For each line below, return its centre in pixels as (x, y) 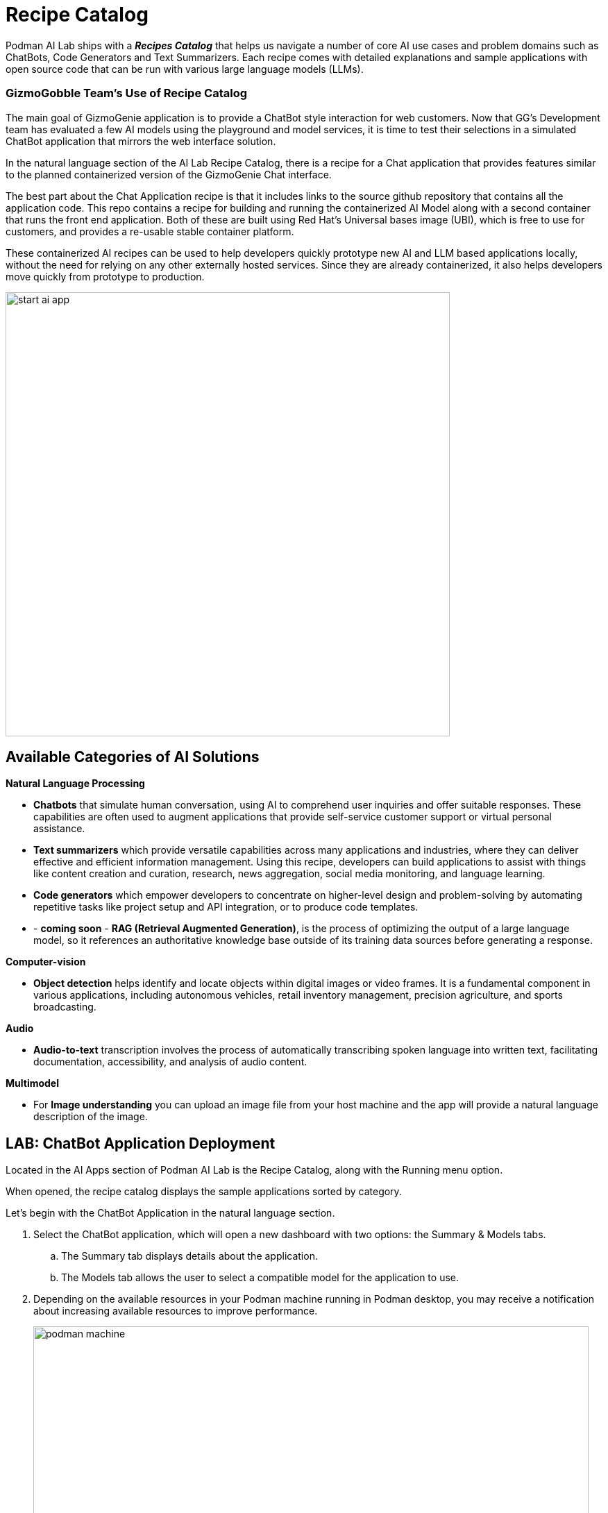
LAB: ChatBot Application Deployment (141, 1143)
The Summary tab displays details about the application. (189, 1256)
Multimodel (32, 1083)
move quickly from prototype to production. (105, 276)
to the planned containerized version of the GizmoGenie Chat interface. (169, 174)
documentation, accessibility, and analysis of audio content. (170, 1062)
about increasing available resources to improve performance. (176, 1311)
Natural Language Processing (75, 784)
